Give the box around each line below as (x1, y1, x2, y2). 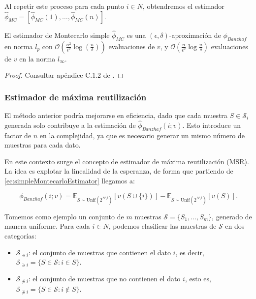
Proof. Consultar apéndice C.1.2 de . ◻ (4, 70, 124, 80)
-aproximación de (169, 30, 221, 40)
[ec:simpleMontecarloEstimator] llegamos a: (4, 176, 135, 185)
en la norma (19, 53, 56, 63)
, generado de (212, 211, 252, 221)
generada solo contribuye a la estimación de (4, 120, 136, 130)
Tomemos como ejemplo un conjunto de (4, 211, 124, 221)
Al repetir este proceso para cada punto (4, 1, 124, 11)
